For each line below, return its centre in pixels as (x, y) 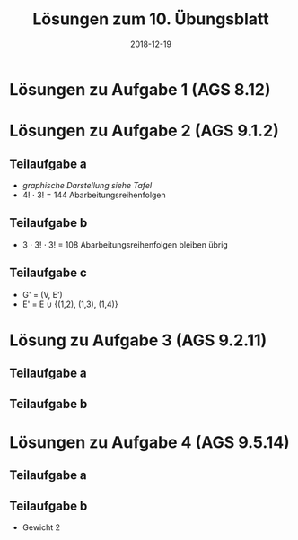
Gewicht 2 (41, 527)
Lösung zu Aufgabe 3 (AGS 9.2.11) (138, 340)
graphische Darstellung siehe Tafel (87, 185)
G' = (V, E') (42, 294)
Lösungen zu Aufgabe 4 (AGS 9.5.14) (149, 442)
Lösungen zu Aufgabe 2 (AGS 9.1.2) (145, 131)
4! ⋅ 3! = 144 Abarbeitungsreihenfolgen (94, 195)
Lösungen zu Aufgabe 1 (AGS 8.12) (140, 89)
